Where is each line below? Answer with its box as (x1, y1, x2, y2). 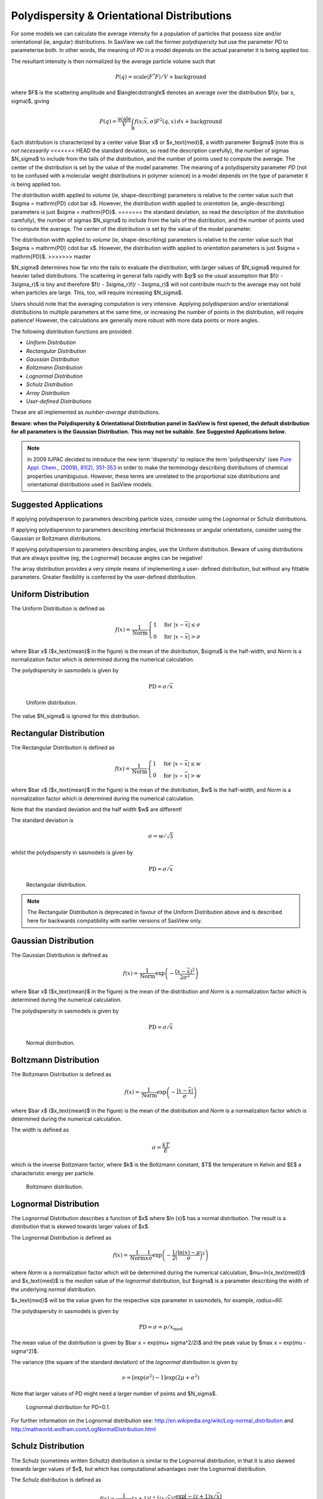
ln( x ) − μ (177, 1249, 200, 1256)
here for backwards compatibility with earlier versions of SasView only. (27, 917, 203, 924)
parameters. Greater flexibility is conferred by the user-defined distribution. (11, 573, 197, 581)
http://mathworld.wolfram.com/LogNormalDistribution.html (11, 1425, 156, 1432)
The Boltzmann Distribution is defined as (11, 1070, 112, 1077)
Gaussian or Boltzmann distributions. (11, 534, 102, 542)
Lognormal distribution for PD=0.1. (26, 1403, 111, 1410)
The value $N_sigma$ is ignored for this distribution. (11, 712, 141, 720)
